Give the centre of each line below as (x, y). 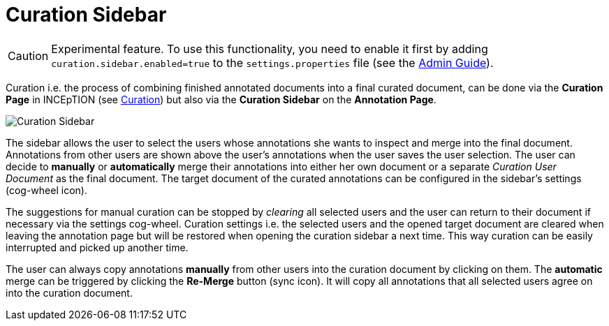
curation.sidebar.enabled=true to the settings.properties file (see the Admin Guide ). (272, 62)
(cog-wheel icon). (46, 190)
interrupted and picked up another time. (97, 247)
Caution (28, 55)
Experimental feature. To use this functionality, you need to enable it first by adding (270, 49)
